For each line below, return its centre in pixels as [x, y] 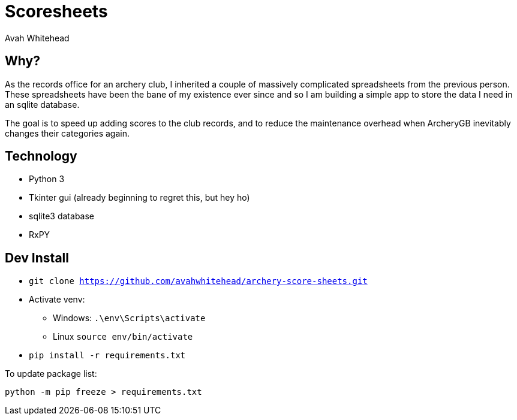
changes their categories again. [67, 133]
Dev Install [37, 258]
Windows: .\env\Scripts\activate [129, 318]
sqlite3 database [61, 216]
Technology [41, 156]
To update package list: [51, 374]
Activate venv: [57, 300]
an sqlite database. [42, 104]
